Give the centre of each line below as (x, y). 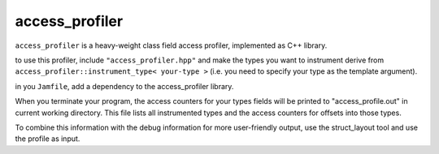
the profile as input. (48, 139)
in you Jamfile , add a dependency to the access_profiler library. (124, 86)
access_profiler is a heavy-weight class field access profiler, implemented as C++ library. (171, 45)
